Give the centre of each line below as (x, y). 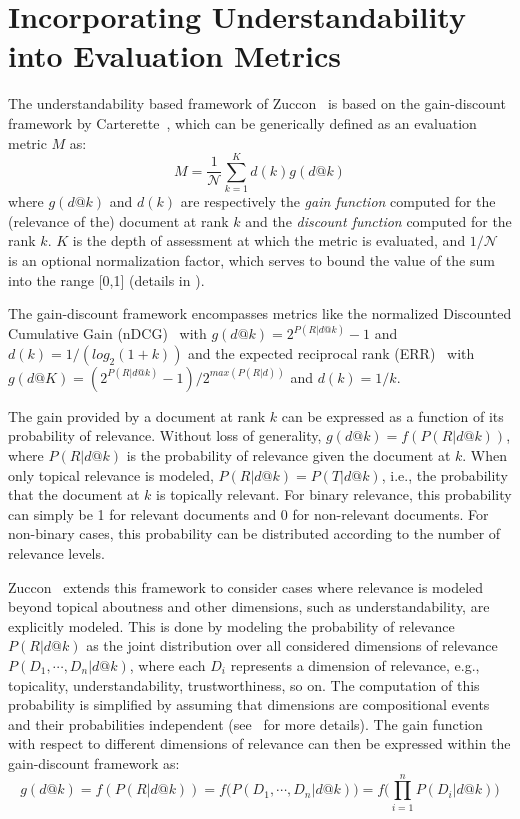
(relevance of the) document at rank (118, 220)
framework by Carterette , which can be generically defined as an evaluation (242, 122)
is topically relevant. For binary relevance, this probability (334, 494)
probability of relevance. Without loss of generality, (165, 435)
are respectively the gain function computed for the (338, 201)
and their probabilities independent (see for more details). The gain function (245, 723)
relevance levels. (56, 552)
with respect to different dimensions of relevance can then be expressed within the (259, 743)
